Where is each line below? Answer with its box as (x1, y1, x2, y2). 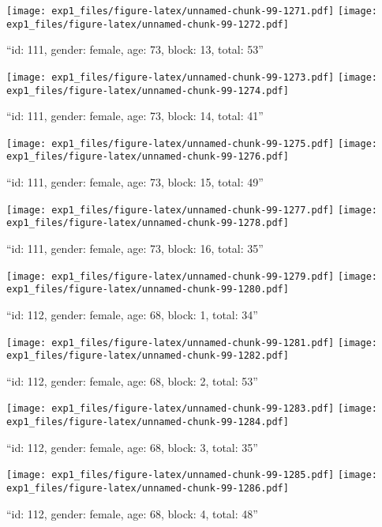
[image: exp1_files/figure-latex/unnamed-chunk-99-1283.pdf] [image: (6, 403, 378, 415)
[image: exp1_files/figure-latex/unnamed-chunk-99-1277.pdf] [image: (6, 204, 378, 216)
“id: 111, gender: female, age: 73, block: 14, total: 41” (6, 107, 264, 124)
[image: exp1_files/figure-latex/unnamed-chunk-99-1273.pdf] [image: (6, 71, 378, 83)
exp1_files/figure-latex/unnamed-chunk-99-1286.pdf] (6, 483, 289, 494)
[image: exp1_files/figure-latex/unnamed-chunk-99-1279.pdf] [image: (6, 270, 378, 282)
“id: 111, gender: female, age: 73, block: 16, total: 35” (6, 240, 264, 257)
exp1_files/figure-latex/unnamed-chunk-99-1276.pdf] (6, 151, 289, 163)
